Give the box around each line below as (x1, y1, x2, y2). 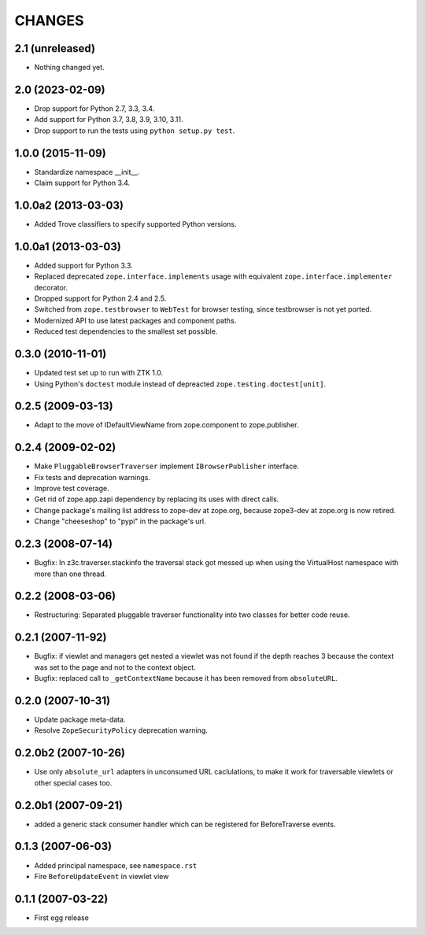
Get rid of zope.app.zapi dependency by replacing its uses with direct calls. (34, 494, 279, 504)
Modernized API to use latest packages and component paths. (34, 316, 237, 325)
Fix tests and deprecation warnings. (34, 472, 151, 482)
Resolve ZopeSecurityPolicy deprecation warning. (34, 726, 208, 735)
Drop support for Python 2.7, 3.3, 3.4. (34, 103, 155, 113)
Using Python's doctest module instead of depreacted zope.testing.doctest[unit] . (34, 379, 327, 389)
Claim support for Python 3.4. (34, 178, 131, 188)
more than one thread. (34, 569, 107, 578)
